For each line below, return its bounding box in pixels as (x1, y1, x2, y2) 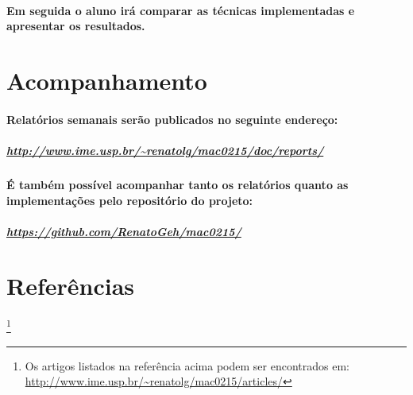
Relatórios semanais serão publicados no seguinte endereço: (6, 110, 338, 127)
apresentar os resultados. (6, 17, 145, 34)
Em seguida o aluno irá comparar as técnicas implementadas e (6, 2, 355, 18)
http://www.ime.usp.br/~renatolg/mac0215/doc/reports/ (6, 141, 324, 158)
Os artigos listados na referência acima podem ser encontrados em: (25, 357, 349, 374)
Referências (6, 269, 135, 302)
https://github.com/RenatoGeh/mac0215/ (6, 223, 241, 239)
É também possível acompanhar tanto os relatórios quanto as (6, 176, 349, 192)
